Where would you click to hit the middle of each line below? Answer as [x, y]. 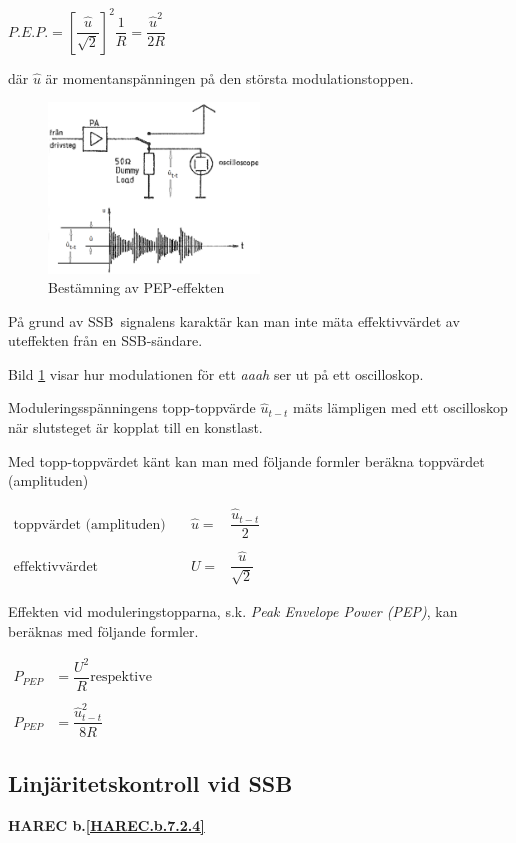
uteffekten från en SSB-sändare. [105, 340]
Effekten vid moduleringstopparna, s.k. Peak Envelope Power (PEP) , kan [233, 610]
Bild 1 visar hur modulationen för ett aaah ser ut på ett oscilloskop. [216, 373]
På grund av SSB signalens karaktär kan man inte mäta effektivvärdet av [234, 320]
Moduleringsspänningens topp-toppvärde [132, 407]
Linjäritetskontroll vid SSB [150, 782]
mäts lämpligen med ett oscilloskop [400, 407]
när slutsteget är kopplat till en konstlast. [135, 427]
